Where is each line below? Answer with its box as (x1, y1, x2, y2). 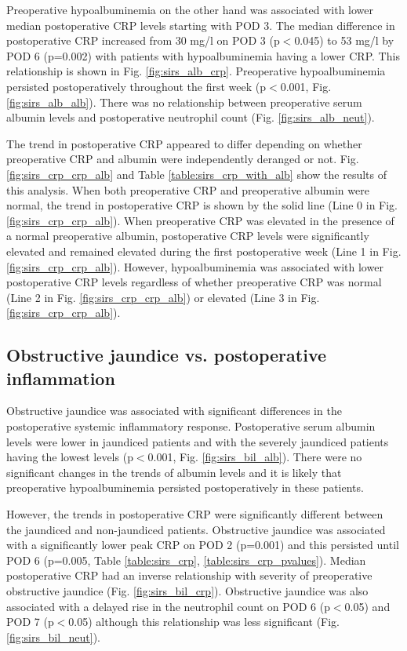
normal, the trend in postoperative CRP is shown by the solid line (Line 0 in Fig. (6, 197, 398, 213)
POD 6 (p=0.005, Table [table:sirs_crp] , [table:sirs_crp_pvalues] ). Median (6, 551, 366, 568)
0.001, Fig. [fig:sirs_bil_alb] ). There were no (147, 449, 362, 465)
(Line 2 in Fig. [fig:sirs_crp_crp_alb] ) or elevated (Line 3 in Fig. (6, 289, 320, 305)
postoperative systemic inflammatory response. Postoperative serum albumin (6, 418, 376, 435)
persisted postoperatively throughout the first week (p (6, 78, 267, 94)
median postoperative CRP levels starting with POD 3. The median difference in (6, 16, 395, 33)
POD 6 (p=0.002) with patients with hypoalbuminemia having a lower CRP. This (6, 47, 400, 64)
